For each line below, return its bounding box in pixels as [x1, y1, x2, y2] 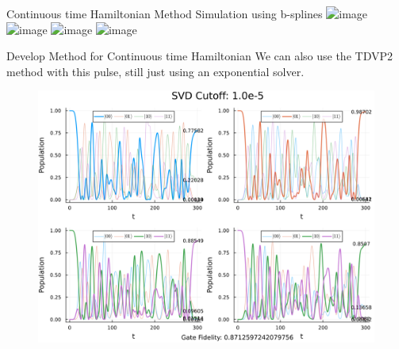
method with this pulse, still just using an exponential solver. [6, 63, 305, 79]
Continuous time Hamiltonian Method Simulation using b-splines [6, 6, 323, 21]
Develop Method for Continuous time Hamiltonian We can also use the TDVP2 [6, 48, 393, 64]
